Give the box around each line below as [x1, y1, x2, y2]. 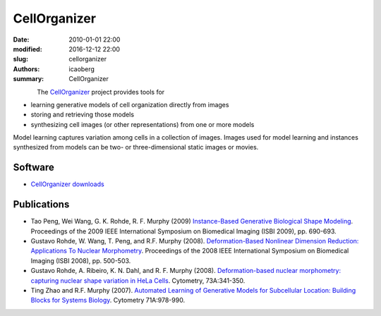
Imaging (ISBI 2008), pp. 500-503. [30, 256, 131, 265]
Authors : [13, 64, 40, 73]
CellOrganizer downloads [30, 180, 105, 188]
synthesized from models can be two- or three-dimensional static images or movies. [13, 143, 259, 152]
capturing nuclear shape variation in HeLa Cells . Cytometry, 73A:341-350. [30, 276, 246, 285]
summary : [13, 75, 44, 83]
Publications [13, 198, 70, 211]
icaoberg [68, 64, 95, 73]
